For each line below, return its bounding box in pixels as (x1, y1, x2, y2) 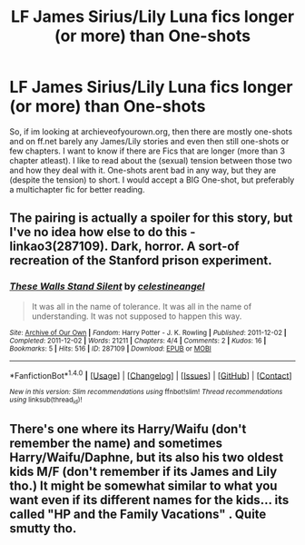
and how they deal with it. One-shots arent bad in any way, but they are (9, 164, 277, 175)
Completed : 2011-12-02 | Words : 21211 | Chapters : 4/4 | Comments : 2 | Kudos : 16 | (9, 336, 267, 345)
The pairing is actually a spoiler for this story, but (9, 211, 293, 226)
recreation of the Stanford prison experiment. (9, 253, 272, 269)
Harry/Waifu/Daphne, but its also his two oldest (9, 450, 284, 465)
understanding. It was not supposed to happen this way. (31, 311, 242, 322)
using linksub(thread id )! (9, 395, 83, 406)
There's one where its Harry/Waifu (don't (9, 421, 247, 437)
